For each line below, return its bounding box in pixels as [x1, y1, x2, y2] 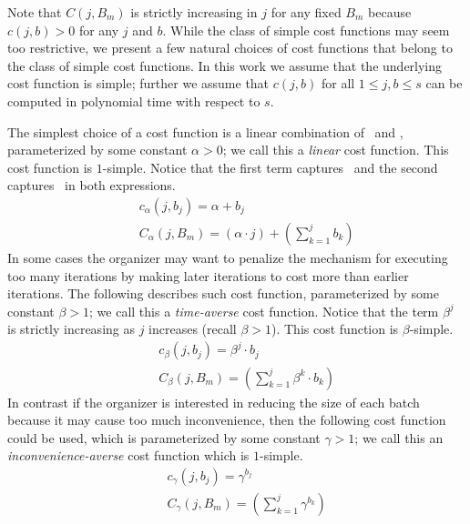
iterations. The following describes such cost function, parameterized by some [7, 284, 439, 303]
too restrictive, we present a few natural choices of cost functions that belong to [7, 38, 453, 57]
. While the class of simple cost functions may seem [162, 20, 450, 39]
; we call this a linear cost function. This [222, 140, 449, 159]
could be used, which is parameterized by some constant [7, 428, 321, 447]
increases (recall [148, 319, 237, 338]
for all [321, 74, 355, 93]
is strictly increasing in [130, 3, 258, 21]
